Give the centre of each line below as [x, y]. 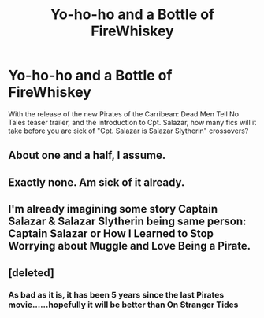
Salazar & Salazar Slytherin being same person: [127, 222]
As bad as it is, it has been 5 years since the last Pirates [116, 295]
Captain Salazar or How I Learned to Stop [111, 234]
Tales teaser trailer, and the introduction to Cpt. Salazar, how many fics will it [132, 122]
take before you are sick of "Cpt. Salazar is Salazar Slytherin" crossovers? [128, 131]
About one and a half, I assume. [87, 155]
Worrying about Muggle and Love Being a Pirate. [130, 246]
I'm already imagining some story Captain [113, 209]
